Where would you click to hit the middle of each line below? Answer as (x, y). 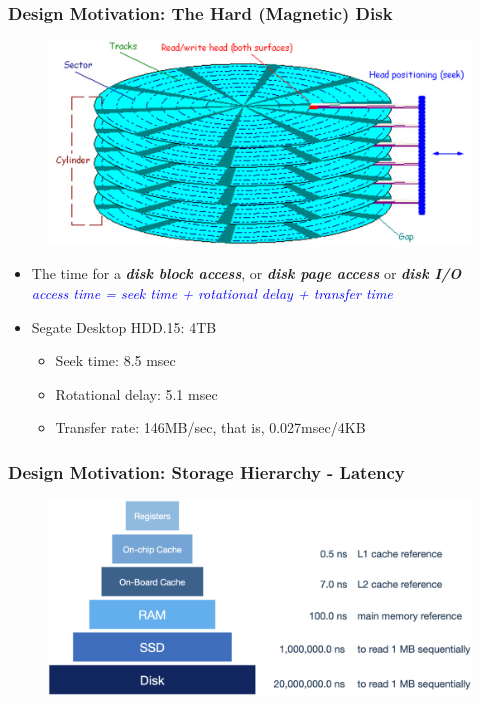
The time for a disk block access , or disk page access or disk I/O (246, 273)
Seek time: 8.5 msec (115, 360)
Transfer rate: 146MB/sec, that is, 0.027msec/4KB (210, 427)
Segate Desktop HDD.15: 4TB (124, 326)
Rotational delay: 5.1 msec (136, 393)
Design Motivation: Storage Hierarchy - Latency (206, 471)
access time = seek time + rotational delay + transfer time (212, 292)
